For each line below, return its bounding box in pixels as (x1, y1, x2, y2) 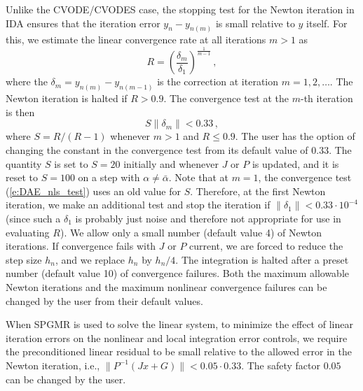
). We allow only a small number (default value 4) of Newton (60, 225, 322, 239)
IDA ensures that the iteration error (6, 15, 160, 30)
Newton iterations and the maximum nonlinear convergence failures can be (6, 279, 327, 294)
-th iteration (300, 91, 353, 106)
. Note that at (168, 170, 228, 185)
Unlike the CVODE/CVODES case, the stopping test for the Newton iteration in (6, 2, 355, 16)
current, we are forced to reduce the (189, 239, 343, 253)
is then (6, 104, 35, 119)
